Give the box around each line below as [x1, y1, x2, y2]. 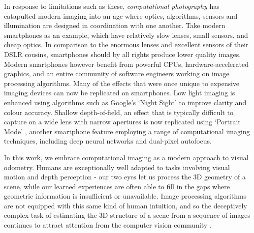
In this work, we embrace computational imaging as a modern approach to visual [4, 152, 249, 162]
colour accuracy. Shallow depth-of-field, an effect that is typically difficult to [4, 107, 234, 117]
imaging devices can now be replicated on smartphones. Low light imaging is [4, 87, 235, 98]
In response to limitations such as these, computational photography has [4, 1, 220, 11]
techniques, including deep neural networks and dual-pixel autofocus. [4, 136, 212, 146]
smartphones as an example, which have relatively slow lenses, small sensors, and [4, 29, 248, 40]
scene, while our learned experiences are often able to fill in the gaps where [4, 181, 230, 191]
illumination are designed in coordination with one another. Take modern [4, 20, 225, 30]
